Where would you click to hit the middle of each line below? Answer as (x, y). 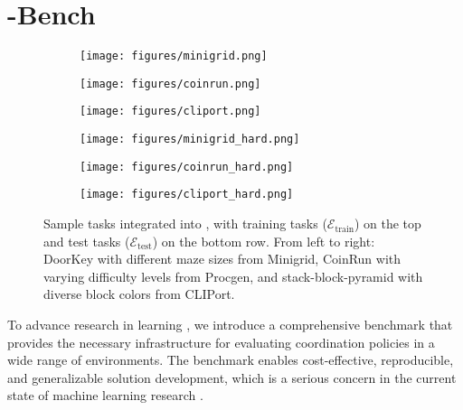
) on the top (387, 224)
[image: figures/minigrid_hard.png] (190, 140)
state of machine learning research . (105, 395)
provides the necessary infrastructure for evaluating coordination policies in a (221, 342)
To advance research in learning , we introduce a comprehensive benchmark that (230, 325)
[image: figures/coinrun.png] (170, 84)
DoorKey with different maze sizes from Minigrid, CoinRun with (222, 259)
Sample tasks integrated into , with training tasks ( (185, 224)
